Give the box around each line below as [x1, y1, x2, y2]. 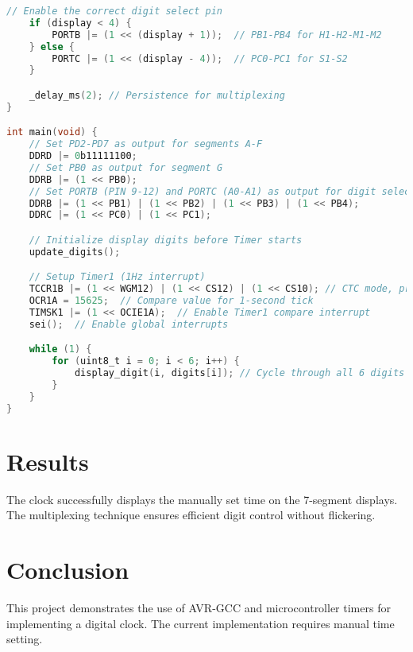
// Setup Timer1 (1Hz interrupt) [29, 271, 206, 283]
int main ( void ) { [6, 126, 98, 138]
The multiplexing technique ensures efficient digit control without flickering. [6, 506, 376, 523]
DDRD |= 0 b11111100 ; [29, 150, 137, 162]
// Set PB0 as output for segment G [29, 161, 223, 173]
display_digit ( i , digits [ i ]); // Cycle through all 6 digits [74, 367, 405, 379]
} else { [29, 41, 75, 52]
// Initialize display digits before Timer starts [29, 234, 303, 246]
